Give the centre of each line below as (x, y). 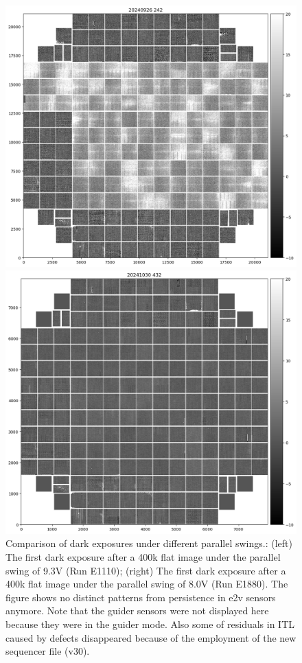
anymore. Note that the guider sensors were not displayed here (137, 610)
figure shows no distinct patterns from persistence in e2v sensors (141, 597)
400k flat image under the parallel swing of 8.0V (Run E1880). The (147, 584)
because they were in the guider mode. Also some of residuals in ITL (150, 624)
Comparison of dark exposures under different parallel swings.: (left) (149, 543)
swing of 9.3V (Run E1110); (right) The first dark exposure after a (146, 570)
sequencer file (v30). (48, 651)
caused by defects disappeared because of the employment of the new (151, 637)
